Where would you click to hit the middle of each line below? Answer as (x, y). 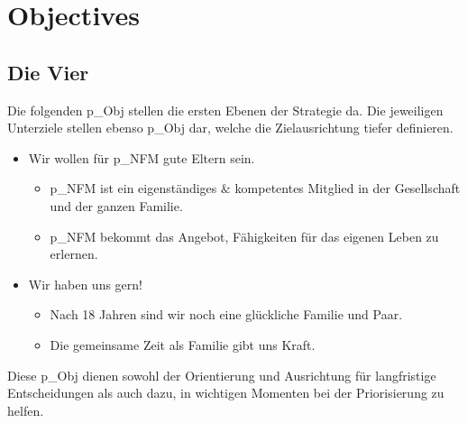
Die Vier (48, 72)
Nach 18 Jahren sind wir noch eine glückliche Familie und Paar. (226, 314)
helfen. (26, 410)
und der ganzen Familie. (116, 205)
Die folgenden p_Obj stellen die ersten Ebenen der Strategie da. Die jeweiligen (225, 110)
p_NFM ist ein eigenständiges (133, 188)
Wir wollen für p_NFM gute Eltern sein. (142, 157)
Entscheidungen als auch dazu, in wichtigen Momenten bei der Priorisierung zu (226, 393)
